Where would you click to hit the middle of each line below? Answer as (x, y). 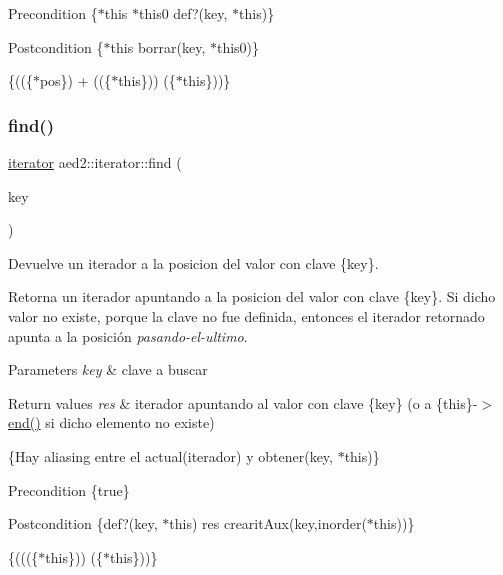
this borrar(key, (158, 46)
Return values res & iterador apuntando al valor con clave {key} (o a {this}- (243, 402)
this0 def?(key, (183, 13)
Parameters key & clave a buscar (108, 369)
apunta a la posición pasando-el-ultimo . (128, 335)
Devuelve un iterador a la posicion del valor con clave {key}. (193, 262)
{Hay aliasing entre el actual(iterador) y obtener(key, (170, 455)
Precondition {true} (69, 489)
